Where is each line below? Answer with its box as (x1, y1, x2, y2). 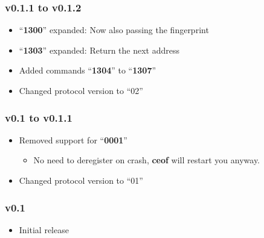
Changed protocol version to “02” (19, 84, 143, 96)
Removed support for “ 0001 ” (19, 133, 127, 146)
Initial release (19, 223, 69, 236)
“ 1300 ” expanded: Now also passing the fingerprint (19, 23, 209, 36)
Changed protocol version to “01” (19, 174, 143, 186)
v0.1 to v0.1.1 (5, 110, 72, 125)
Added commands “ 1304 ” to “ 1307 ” (19, 64, 156, 77)
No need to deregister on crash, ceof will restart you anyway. (33, 154, 260, 166)
